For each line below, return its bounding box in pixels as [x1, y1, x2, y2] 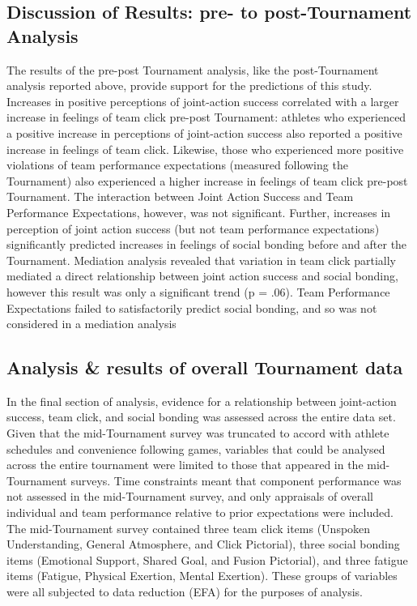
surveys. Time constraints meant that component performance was [70, 472, 402, 489]
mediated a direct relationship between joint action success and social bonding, [6, 267, 398, 284]
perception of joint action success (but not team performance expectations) [6, 220, 380, 237]
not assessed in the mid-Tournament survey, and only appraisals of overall [6, 488, 373, 505]
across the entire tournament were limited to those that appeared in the [6, 456, 364, 473]
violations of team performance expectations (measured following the [6, 156, 348, 173]
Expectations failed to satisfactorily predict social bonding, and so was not [6, 299, 377, 316]
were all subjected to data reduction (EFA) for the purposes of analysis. [6, 583, 364, 600]
